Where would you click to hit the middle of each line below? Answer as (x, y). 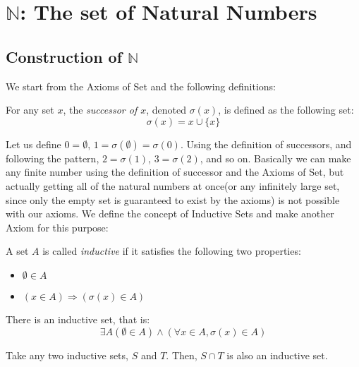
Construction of (64, 56)
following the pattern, (53, 158)
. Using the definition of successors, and (266, 144)
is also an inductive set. (277, 355)
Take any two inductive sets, (67, 355)
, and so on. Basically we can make (275, 158)
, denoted (166, 110)
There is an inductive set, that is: (78, 319)
